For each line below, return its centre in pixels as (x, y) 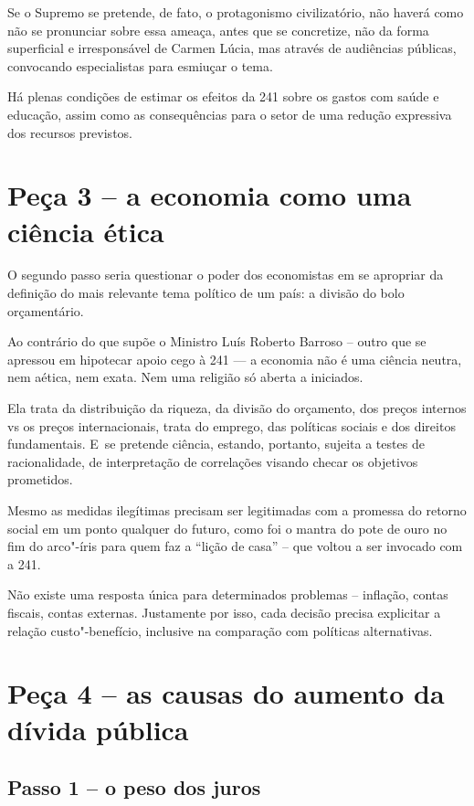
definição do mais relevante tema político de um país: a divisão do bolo (206, 293)
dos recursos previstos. (70, 132)
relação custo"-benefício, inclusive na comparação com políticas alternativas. (220, 630)
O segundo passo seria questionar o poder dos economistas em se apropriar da (226, 275)
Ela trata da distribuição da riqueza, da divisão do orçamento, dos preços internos (237, 408)
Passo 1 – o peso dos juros (134, 787)
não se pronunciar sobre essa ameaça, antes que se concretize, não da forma (218, 30)
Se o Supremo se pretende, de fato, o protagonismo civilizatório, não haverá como (236, 12)
